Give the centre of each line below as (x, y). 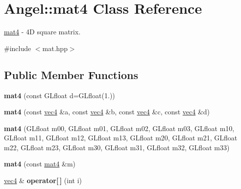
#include (18, 48)
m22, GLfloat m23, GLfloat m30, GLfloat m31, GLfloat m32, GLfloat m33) (117, 147)
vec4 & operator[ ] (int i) (43, 180)
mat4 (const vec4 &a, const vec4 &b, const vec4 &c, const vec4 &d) (107, 112)
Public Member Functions (71, 74)
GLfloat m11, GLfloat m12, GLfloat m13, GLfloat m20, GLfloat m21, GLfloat (121, 138)
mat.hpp (55, 48)
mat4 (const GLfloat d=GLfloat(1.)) (60, 95)
